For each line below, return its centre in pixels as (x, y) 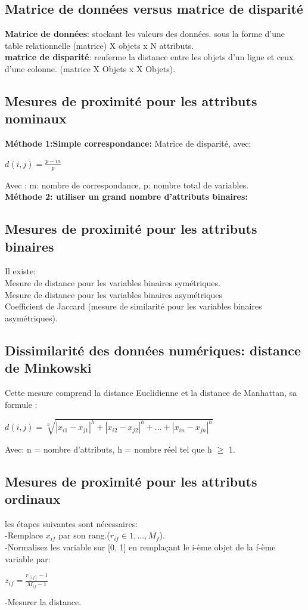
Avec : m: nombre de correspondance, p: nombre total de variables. (127, 185)
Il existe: (21, 271)
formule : (21, 404)
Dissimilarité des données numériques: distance (153, 350)
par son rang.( (84, 535)
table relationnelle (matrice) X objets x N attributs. (99, 45)
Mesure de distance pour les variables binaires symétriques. (113, 282)
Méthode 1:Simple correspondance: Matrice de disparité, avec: (128, 143)
